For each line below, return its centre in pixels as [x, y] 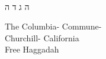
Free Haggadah [32, 49]
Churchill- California [42, 37]
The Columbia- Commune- [53, 26]
